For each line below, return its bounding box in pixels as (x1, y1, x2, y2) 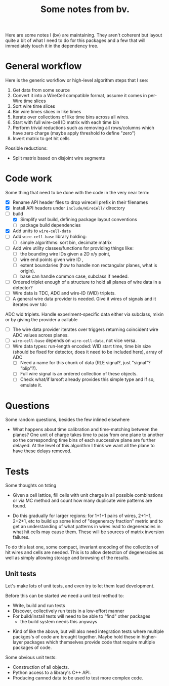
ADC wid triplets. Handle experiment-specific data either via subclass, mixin (5, 311, 164, 317)
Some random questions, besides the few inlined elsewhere (5, 416, 130, 423)
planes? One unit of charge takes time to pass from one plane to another (12, 432, 164, 438)
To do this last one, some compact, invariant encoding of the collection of (5, 544, 159, 550)
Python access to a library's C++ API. (12, 669, 91, 676)
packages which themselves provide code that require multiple (24, 639, 155, 646)
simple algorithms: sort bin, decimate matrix (20, 239, 112, 245)
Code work (5, 173, 52, 184)
